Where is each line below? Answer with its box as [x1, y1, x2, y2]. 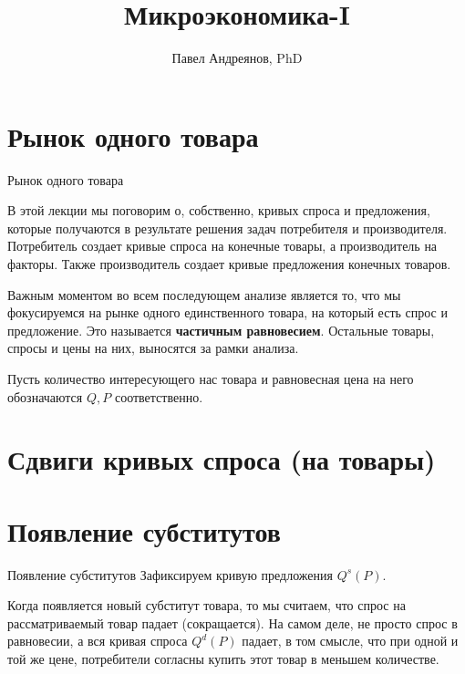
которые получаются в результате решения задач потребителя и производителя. [7, 218, 448, 237]
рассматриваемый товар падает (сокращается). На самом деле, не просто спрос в [7, 613, 458, 632]
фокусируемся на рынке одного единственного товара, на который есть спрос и [7, 303, 448, 322]
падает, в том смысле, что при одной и [242, 631, 459, 650]
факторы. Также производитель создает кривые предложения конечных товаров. [7, 254, 451, 274]
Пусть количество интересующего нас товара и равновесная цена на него [7, 369, 414, 388]
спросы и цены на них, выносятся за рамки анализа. [7, 338, 299, 358]
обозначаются [7, 387, 83, 406]
